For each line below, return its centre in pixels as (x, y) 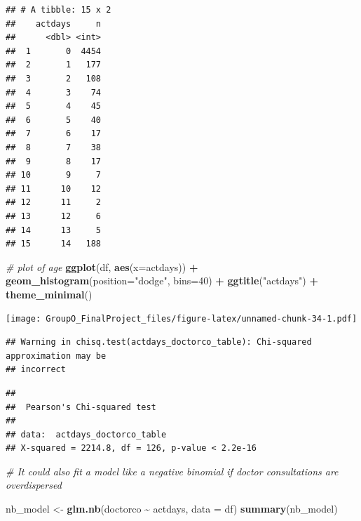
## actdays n (54, 24)
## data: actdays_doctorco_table (86, 434)
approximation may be (56, 356)
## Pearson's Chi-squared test (81, 407)
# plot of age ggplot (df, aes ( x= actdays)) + (102, 266)
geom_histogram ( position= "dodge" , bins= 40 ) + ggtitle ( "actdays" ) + (162, 281)
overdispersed (34, 485)
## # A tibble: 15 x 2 (59, 10)
